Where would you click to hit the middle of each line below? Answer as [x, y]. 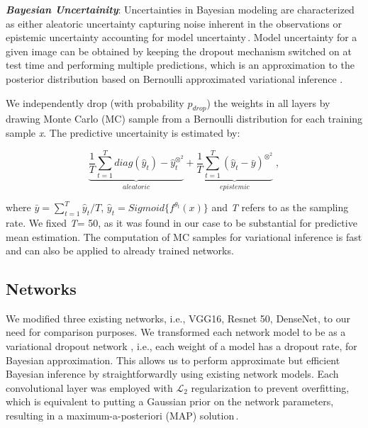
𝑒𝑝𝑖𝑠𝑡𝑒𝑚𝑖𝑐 [235, 187]
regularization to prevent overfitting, [270, 387]
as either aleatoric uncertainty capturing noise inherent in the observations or [174, 23]
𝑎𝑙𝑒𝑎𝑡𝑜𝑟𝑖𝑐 [136, 187]
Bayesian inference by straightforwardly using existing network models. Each [172, 374]
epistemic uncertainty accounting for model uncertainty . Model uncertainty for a [182, 37]
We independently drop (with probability [95, 102]
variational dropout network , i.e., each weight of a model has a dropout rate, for [182, 346]
